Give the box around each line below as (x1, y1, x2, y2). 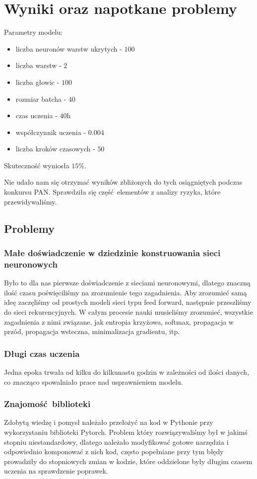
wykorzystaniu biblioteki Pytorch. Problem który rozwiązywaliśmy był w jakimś (4, 426, 248, 437)
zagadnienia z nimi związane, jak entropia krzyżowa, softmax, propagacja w (4, 316, 234, 327)
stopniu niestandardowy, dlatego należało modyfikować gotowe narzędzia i (4, 436, 229, 447)
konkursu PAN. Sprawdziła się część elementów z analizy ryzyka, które (4, 187, 221, 197)
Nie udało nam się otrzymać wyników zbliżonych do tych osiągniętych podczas (4, 177, 243, 187)
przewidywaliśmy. (4, 196, 57, 206)
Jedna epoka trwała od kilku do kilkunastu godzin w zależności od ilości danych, (4, 366, 250, 377)
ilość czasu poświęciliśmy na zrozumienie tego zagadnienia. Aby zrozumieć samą (4, 287, 247, 297)
